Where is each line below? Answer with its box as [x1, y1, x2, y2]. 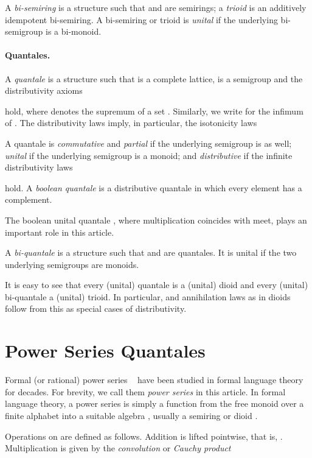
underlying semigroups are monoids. [5, 258, 139, 270]
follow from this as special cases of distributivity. [5, 302, 187, 315]
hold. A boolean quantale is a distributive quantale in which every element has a [5, 181, 302, 194]
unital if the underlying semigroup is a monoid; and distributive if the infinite [5, 149, 293, 161]
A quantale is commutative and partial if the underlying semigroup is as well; [5, 136, 292, 149]
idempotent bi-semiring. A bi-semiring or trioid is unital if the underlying [5, 13, 278, 26]
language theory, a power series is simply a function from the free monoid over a [5, 397, 304, 410]
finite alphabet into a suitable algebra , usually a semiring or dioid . [5, 409, 258, 421]
